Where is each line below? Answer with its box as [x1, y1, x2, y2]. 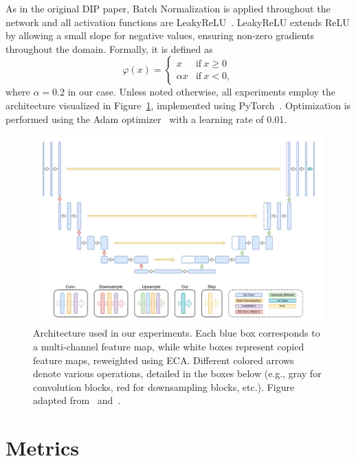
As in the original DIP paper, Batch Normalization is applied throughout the [5, 1, 331, 15]
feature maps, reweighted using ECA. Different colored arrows [33, 352, 294, 367]
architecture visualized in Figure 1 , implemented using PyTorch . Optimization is [5, 98, 351, 112]
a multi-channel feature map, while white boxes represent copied [33, 339, 304, 354]
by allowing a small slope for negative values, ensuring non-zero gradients [5, 28, 314, 43]
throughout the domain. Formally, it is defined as [5, 41, 213, 56]
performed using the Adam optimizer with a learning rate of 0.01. [5, 111, 287, 126]
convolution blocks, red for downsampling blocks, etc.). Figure [33, 379, 295, 394]
